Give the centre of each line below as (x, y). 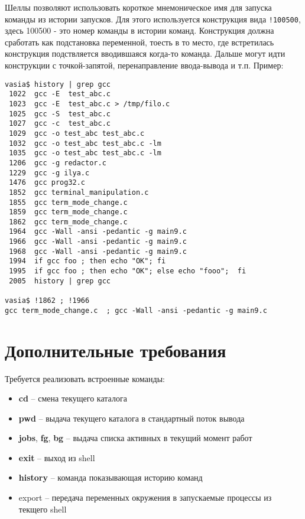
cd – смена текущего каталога (73, 398)
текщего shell (43, 509)
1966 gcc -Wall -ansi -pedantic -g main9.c (98, 242)
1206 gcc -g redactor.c (58, 163)
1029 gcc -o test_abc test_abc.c (77, 133)
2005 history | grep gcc (60, 281)
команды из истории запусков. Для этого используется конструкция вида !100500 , (153, 19)
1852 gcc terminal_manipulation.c (79, 192)
